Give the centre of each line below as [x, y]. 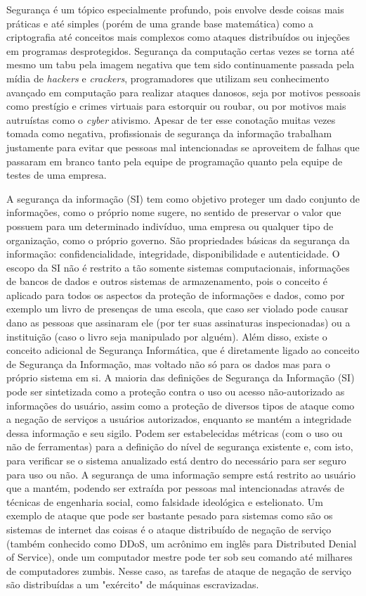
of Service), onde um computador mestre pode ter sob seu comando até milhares [179, 557]
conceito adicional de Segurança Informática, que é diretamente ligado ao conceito [183, 350]
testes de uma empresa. [57, 175]
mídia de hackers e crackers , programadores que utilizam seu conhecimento [168, 78]
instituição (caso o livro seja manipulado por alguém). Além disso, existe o [167, 336]
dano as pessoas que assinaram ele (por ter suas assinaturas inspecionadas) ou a [178, 323]
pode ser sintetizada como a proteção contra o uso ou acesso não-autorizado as [176, 392]
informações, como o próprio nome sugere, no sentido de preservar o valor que [174, 212]
